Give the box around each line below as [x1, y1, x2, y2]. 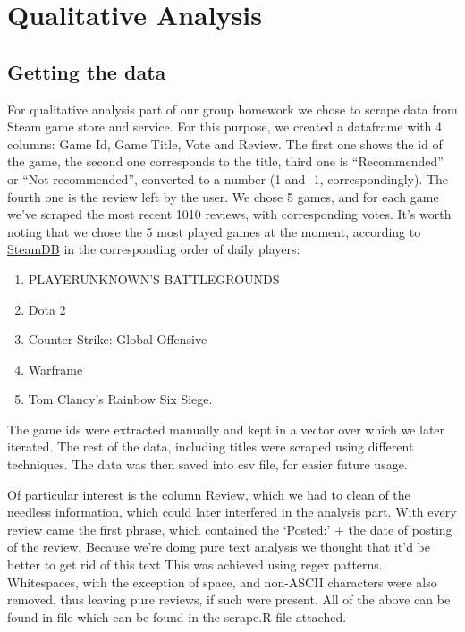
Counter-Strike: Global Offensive [28, 330, 207, 349]
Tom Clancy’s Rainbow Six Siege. [28, 390, 213, 409]
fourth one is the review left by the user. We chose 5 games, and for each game [7, 187, 439, 206]
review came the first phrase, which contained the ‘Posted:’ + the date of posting [7, 519, 452, 538]
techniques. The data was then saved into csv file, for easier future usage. [7, 455, 408, 474]
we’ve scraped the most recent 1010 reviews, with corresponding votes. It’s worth [7, 205, 452, 223]
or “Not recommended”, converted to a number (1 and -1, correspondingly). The [7, 169, 449, 188]
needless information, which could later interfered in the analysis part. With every [7, 502, 457, 521]
